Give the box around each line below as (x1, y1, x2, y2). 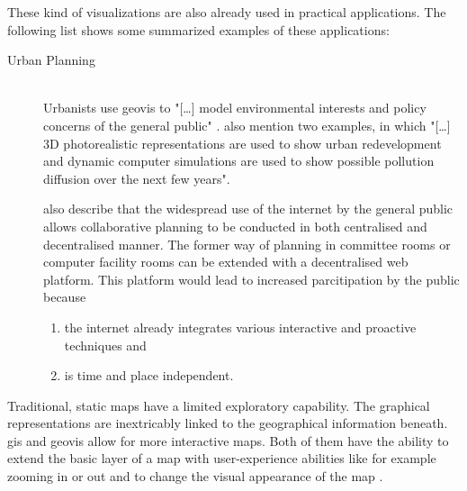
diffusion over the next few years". (43, 168, 230, 187)
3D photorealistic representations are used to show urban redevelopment (43, 133, 442, 152)
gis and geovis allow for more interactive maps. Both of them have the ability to (7, 431, 449, 450)
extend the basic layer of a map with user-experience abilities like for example (7, 449, 436, 468)
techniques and (64, 335, 147, 354)
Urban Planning (7, 50, 95, 69)
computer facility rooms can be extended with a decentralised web (43, 252, 409, 271)
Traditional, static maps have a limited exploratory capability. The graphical (7, 396, 430, 414)
